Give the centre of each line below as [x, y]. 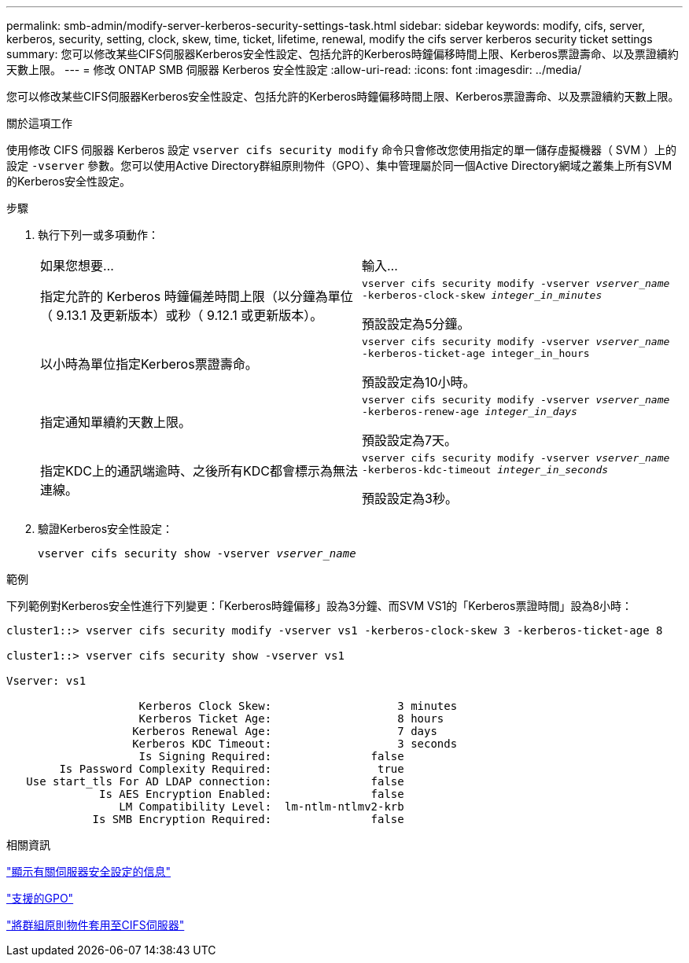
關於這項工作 [39, 123]
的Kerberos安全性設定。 [69, 181]
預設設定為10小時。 [419, 382]
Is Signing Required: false [271, 756]
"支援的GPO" [40, 898]
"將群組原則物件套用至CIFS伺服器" [96, 925]
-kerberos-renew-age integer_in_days [470, 412]
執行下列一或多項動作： [98, 235]
